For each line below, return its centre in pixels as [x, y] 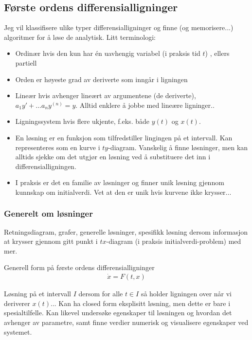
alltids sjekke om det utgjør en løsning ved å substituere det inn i [113, 157]
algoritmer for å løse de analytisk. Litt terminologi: [80, 37]
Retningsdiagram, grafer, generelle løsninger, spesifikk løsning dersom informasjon [126, 231]
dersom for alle [101, 294]
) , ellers [217, 53]
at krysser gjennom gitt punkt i [51, 241]
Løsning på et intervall [37, 294]
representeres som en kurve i [58, 147]
